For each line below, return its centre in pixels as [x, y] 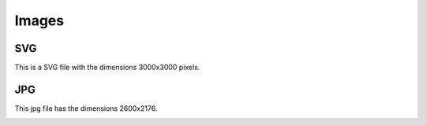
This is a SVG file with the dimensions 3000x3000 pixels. [107, 68]
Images [39, 20]
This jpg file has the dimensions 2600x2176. [86, 108]
